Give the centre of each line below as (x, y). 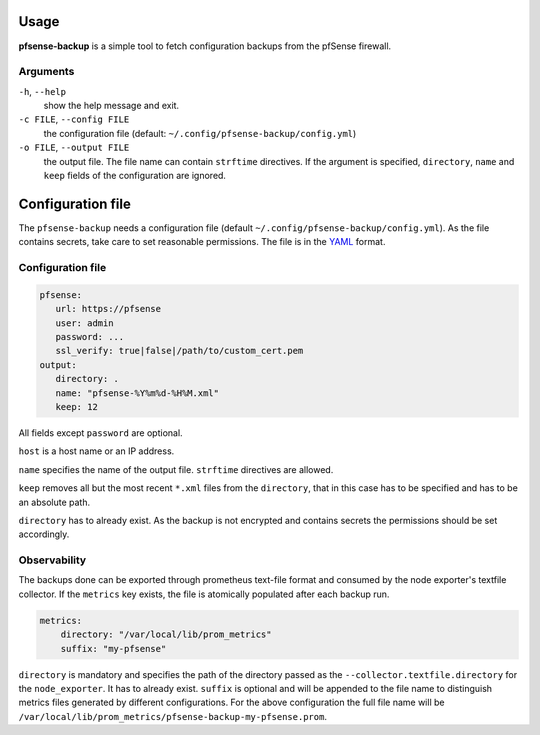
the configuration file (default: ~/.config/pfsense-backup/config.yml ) (200, 133)
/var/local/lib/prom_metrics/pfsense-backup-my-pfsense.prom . (172, 716)
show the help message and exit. (111, 106)
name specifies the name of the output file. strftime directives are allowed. (176, 469)
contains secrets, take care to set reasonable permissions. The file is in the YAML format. (202, 242)
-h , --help (42, 91)
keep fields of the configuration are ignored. (135, 175)
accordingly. (44, 534)
